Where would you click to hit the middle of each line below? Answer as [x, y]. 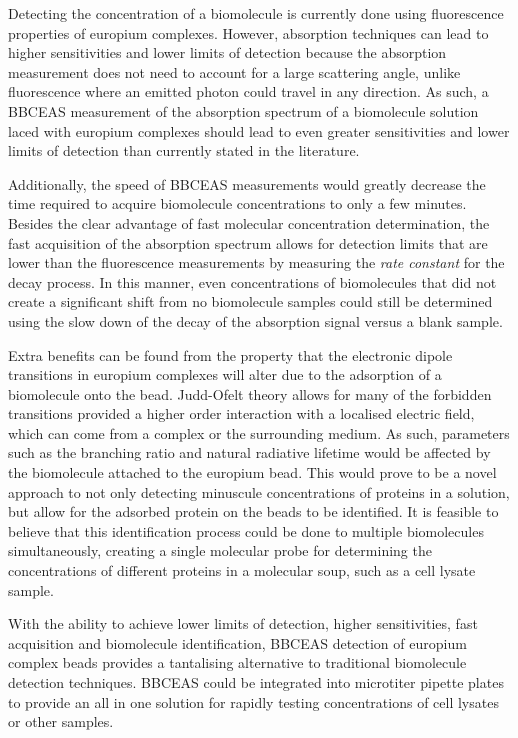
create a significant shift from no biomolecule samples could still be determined [250, 301]
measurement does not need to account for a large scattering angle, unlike [234, 71]
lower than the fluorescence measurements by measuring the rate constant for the [256, 262]
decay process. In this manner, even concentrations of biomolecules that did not [252, 281]
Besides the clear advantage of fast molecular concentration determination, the [249, 222]
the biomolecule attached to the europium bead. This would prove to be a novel [252, 472]
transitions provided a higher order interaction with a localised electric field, [241, 413]
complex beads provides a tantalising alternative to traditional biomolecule [237, 662]
